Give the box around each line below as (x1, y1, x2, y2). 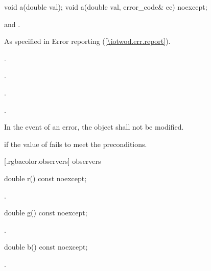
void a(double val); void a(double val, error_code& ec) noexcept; (4, 2, 207, 12)
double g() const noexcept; (4, 207, 87, 218)
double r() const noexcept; (4, 173, 87, 183)
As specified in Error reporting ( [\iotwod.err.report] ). (4, 36, 171, 46)
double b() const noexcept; (4, 241, 88, 252)
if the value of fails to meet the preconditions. (4, 138, 147, 149)
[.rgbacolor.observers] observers (4, 156, 101, 166)
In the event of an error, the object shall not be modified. (4, 121, 184, 132)
